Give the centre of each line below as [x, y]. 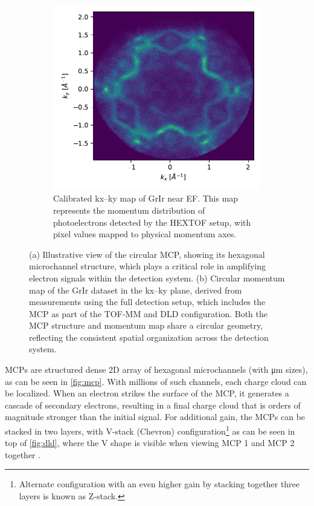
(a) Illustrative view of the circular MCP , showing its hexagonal [147, 254]
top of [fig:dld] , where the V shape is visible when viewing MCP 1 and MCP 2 [150, 443]
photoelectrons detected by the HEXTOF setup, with [152, 222]
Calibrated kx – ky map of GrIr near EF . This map [146, 198]
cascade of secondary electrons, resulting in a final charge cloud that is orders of [153, 405]
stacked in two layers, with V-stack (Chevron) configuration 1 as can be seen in [150, 430]
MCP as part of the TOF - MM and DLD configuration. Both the [148, 313]
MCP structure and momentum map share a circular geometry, [146, 325]
